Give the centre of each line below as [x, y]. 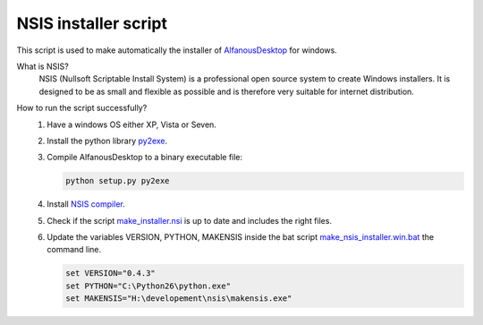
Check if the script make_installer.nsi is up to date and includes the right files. [190, 220]
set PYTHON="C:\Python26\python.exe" [148, 286]
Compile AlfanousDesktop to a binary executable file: [145, 158]
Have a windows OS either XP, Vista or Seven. [131, 124]
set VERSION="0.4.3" [110, 274]
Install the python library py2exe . [107, 141]
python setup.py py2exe [118, 181]
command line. [74, 250]
